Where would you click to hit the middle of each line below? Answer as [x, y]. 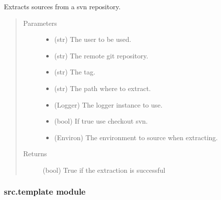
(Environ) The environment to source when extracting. [136, 137]
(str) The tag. [75, 72]
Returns [35, 154]
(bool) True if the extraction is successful [104, 170]
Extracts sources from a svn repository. [62, 6]
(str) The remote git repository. [101, 55]
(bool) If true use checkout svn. [101, 121]
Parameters [40, 23]
